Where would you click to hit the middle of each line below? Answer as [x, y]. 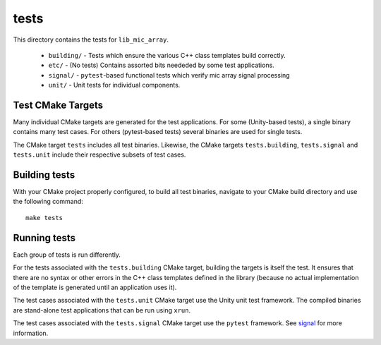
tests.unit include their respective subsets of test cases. [99, 155]
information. [31, 333]
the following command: [48, 202]
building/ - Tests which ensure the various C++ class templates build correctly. [167, 55]
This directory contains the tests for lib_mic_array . [91, 40]
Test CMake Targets [58, 105]
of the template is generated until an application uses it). [95, 287]
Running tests [44, 237]
